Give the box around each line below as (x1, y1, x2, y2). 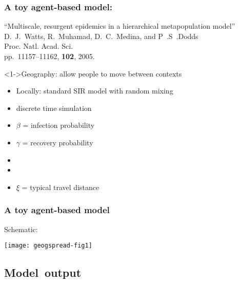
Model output (4, 265, 82, 280)
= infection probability (23, 120, 95, 130)
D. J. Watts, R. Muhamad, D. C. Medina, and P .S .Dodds (4, 30, 198, 41)
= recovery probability (22, 137, 93, 147)
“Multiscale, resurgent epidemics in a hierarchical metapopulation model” (4, 21, 235, 31)
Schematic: (4, 223, 38, 234)
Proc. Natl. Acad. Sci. (4, 41, 73, 51)
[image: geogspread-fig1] (4, 242, 92, 250)
